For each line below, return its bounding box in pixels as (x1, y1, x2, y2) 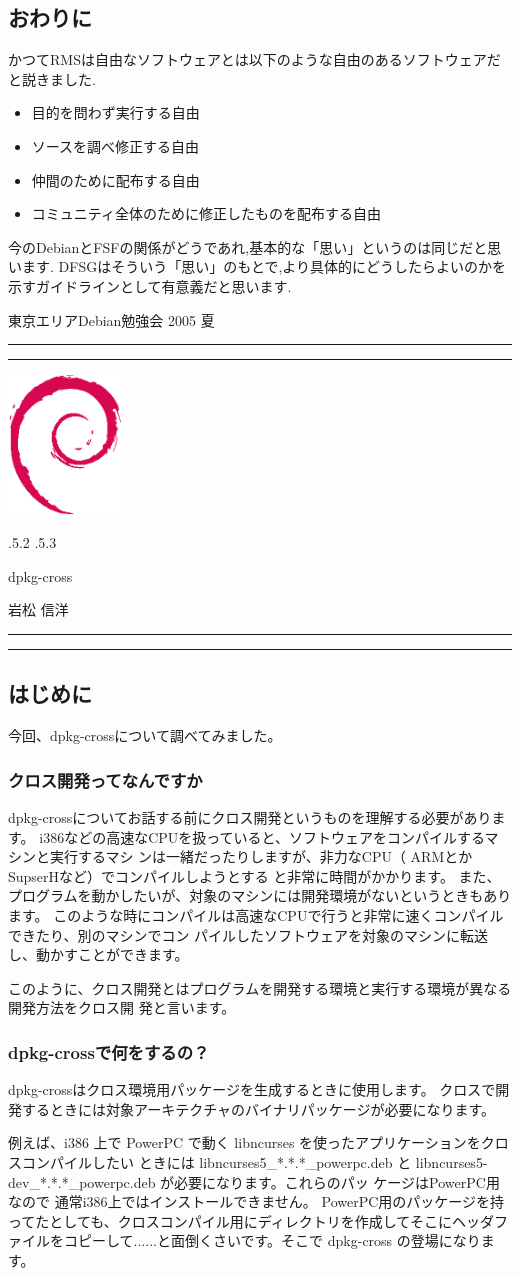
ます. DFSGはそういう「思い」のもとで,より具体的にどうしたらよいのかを (21, 256, 507, 277)
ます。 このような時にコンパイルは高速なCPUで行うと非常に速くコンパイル (8, 904, 504, 925)
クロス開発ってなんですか (8, 767, 203, 792)
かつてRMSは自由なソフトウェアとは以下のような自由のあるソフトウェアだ (8, 49, 501, 70)
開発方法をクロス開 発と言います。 (8, 997, 236, 1018)
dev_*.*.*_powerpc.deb (8, 1171, 156, 1192)
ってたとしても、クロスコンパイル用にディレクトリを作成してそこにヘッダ (8, 1210, 494, 1231)
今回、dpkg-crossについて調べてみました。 (8, 725, 282, 746)
